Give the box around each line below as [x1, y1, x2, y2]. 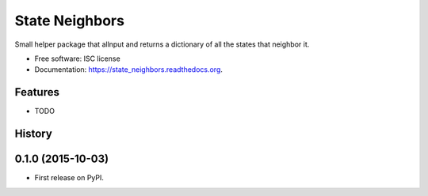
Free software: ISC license [34, 54, 120, 63]
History [14, 127, 53, 141]
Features [14, 85, 59, 99]
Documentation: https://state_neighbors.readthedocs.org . [34, 65, 224, 74]
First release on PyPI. [34, 173, 105, 183]
